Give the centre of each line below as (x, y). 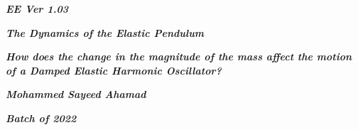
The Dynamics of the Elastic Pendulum (105, 32)
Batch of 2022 (41, 118)
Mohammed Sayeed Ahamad (76, 94)
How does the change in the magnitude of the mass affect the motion (179, 56)
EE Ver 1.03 (37, 9)
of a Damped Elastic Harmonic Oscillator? (114, 70)
